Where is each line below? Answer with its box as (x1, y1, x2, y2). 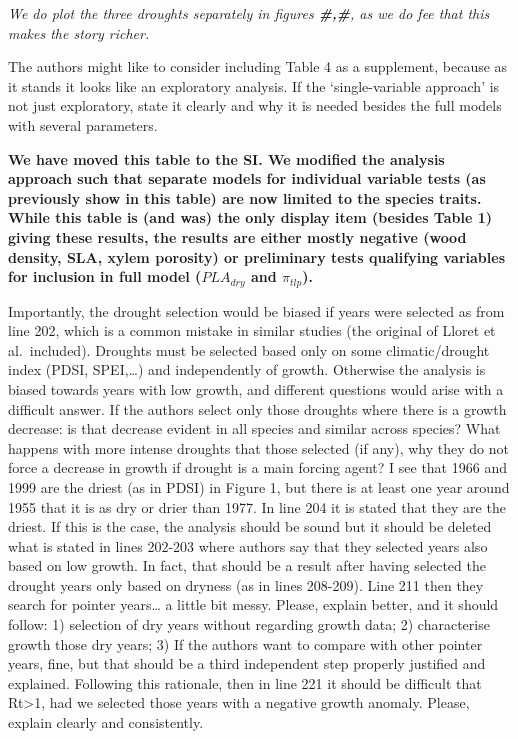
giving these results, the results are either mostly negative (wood (8, 226, 467, 247)
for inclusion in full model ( (8, 266, 202, 287)
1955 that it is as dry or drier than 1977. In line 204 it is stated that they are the (8, 496, 506, 517)
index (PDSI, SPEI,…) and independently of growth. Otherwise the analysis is (8, 359, 486, 380)
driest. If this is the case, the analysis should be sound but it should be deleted (8, 516, 492, 537)
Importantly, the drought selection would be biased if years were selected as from (8, 300, 505, 321)
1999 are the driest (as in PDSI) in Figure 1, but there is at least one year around (8, 476, 510, 497)
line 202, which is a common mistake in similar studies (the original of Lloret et (8, 320, 496, 341)
